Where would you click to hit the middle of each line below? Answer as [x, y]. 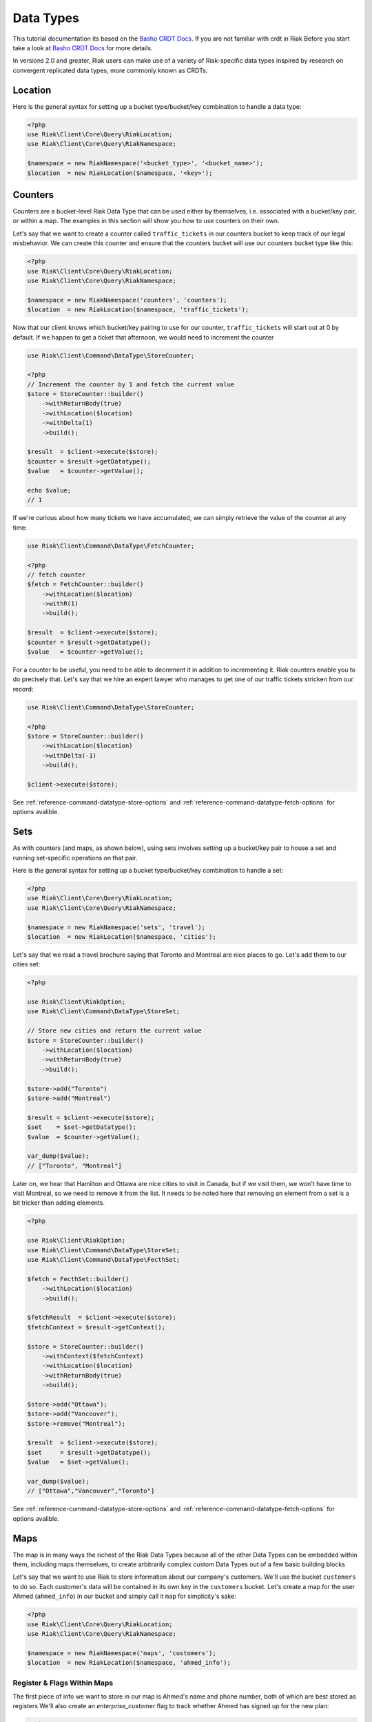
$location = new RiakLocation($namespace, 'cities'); [122, 936]
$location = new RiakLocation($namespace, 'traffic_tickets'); [138, 310]
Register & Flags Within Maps [63, 1683]
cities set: [27, 964]
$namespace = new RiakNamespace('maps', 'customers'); [122, 1653]
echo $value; [49, 490]
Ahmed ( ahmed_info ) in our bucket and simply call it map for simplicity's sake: [125, 1596]
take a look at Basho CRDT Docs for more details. [83, 48]
